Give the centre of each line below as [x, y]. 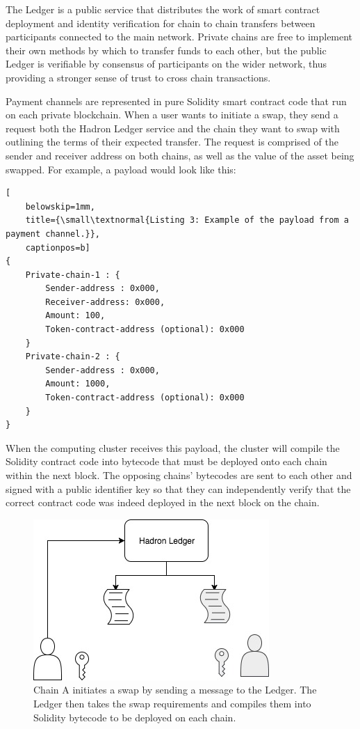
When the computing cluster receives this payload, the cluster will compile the [173, 447]
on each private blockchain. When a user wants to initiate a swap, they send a [172, 115]
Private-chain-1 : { [73, 275]
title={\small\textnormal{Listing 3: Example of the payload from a [187, 220]
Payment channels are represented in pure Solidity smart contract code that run [176, 101]
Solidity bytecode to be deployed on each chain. [135, 717]
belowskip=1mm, [60, 206]
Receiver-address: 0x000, [105, 302]
